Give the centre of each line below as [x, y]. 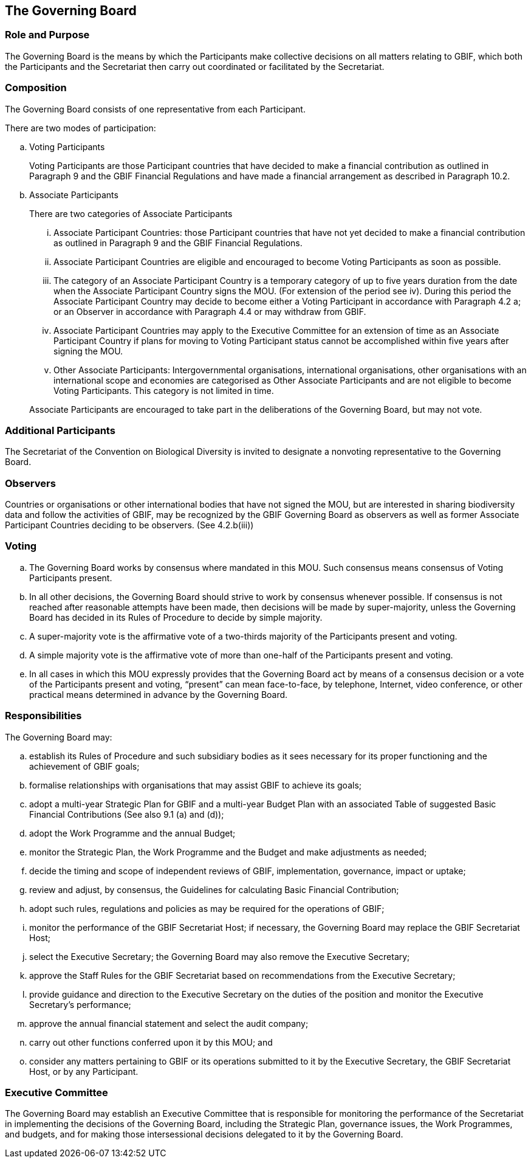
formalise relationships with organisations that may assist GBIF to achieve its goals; [195, 785]
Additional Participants [60, 430]
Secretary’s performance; [80, 1004]
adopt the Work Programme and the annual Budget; [132, 833]
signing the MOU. [88, 351]
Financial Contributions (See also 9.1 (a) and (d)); [127, 814]
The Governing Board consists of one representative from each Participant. [155, 109]
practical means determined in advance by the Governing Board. [159, 694]
